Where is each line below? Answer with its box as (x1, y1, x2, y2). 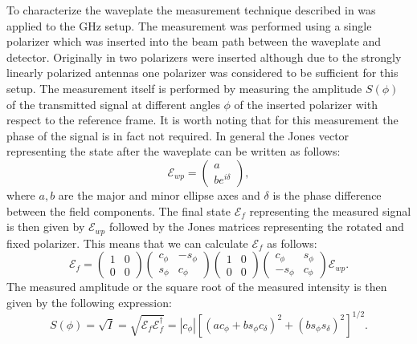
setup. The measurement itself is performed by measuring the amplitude (6, 79, 362, 96)
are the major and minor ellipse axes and (58, 186, 260, 203)
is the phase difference (272, 186, 382, 203)
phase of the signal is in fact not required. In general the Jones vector (6, 127, 350, 144)
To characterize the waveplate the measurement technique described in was (6, 2, 376, 18)
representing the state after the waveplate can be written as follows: (6, 143, 341, 160)
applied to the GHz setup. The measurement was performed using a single (6, 17, 372, 34)
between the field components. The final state (6, 202, 231, 219)
